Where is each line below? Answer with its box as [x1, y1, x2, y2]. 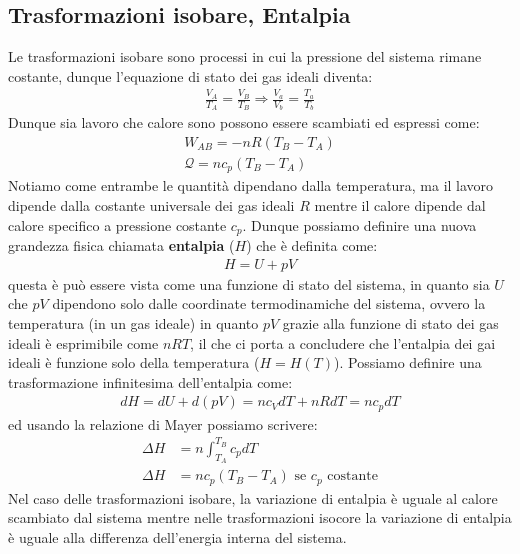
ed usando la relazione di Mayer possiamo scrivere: [8, 413, 318, 434]
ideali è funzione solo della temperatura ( [8, 352, 260, 373]
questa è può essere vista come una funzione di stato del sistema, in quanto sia [8, 273, 490, 294]
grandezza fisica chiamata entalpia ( [8, 235, 235, 256]
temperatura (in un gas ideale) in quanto [8, 312, 259, 333]
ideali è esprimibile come [8, 332, 159, 353]
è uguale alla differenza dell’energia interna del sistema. [8, 526, 347, 547]
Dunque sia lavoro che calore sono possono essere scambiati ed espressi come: [8, 112, 480, 133]
